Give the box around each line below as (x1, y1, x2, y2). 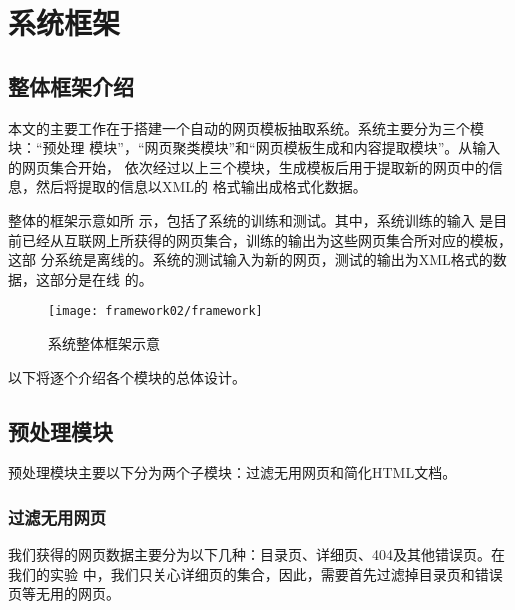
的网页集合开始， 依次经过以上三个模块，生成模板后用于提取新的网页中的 (8, 156, 489, 177)
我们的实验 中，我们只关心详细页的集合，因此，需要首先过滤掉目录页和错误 (8, 563, 503, 584)
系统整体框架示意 (48, 332, 160, 353)
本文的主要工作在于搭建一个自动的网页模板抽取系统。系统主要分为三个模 (8, 117, 484, 138)
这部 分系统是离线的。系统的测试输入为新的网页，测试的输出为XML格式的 (8, 249, 493, 270)
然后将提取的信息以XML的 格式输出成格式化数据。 (35, 176, 367, 197)
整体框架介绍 (8, 70, 134, 101)
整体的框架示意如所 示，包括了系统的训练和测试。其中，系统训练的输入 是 (8, 209, 494, 230)
